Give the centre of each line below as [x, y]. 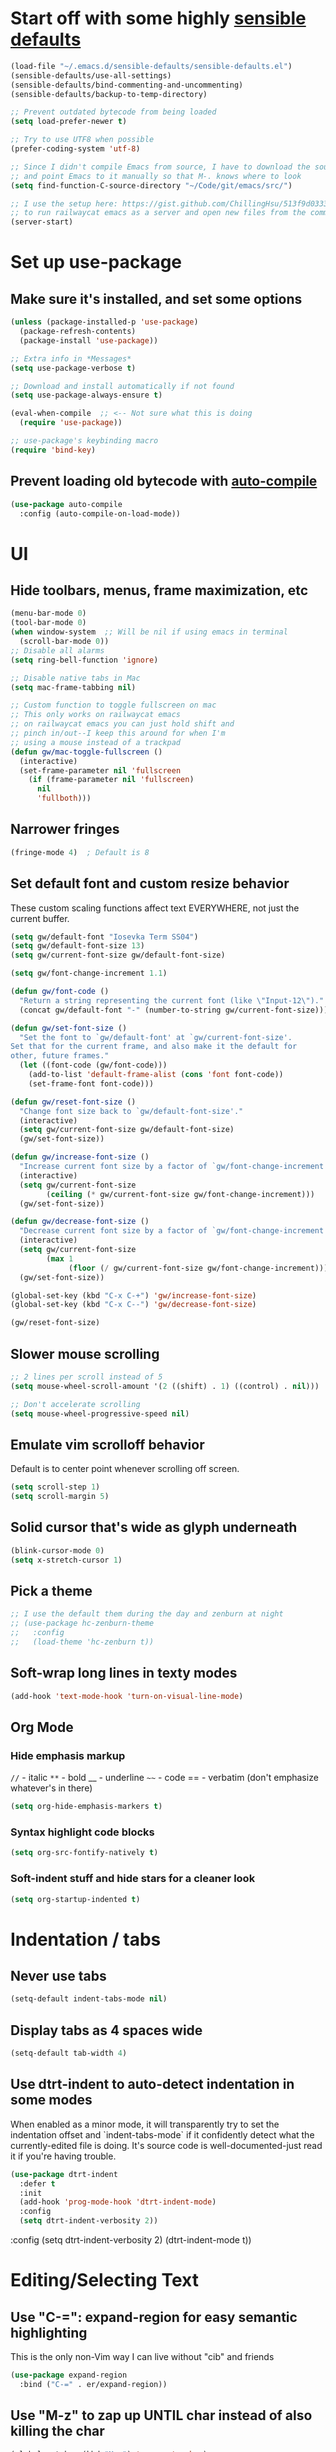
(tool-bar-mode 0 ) [48, 623]
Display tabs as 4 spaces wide [106, 2030]
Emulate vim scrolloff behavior [107, 1444]
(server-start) [42, 222]
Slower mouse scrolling [85, 1353]
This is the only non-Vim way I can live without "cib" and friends [142, 2357]
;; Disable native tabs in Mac [75, 678]
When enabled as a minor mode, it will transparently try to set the [145, 2124]
